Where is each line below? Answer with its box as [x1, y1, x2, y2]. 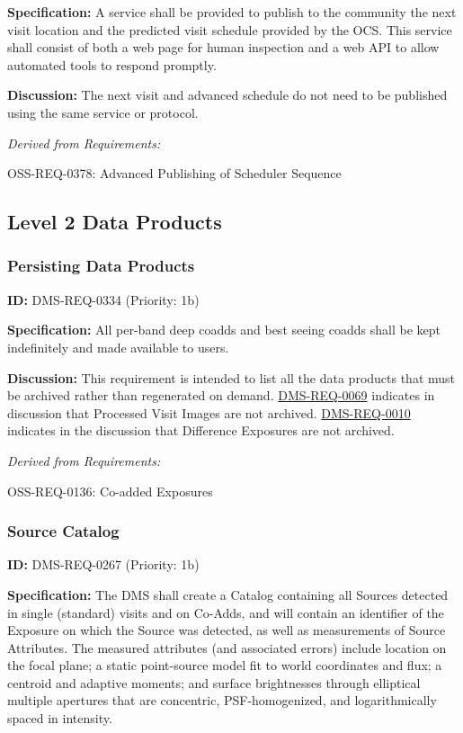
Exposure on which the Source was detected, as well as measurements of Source [7, 621, 446, 639]
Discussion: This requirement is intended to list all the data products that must [7, 368, 456, 387]
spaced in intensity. [7, 709, 112, 728]
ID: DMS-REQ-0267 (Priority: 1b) [7, 555, 200, 574]
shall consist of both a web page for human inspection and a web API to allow [7, 38, 440, 57]
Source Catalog [7, 520, 120, 542]
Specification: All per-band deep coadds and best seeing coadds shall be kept [7, 320, 441, 339]
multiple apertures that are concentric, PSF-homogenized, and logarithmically [7, 691, 437, 710]
